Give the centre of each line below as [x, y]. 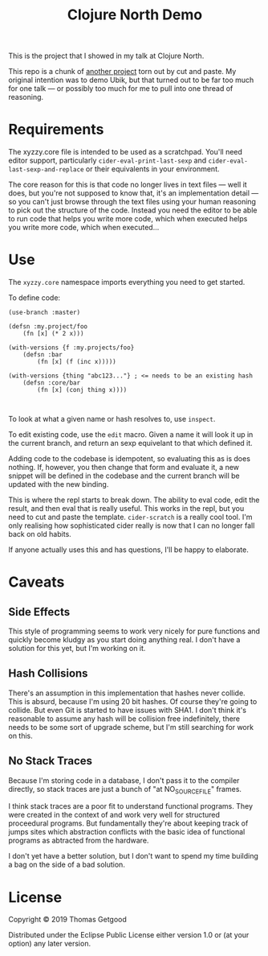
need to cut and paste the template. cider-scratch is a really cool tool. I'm [130, 517]
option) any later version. [49, 944]
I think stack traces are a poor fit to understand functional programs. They [130, 806]
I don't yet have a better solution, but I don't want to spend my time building [133, 856]
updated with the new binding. [59, 484]
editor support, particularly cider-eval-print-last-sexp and [108, 161]
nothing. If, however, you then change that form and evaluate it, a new [124, 468]
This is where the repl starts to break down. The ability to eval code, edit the [134, 500]
